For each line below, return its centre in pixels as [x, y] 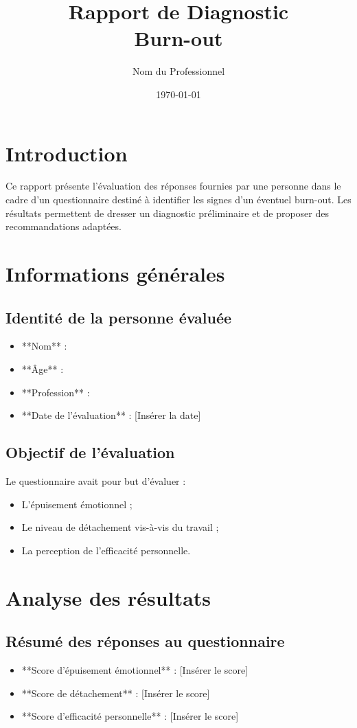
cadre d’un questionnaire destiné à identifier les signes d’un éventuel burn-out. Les [178, 200]
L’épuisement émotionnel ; [77, 504]
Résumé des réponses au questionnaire [145, 641]
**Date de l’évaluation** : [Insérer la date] [111, 415]
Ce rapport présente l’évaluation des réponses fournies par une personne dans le [173, 186]
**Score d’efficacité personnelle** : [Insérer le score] [130, 716]
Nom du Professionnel [178, 71]
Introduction [67, 153]
